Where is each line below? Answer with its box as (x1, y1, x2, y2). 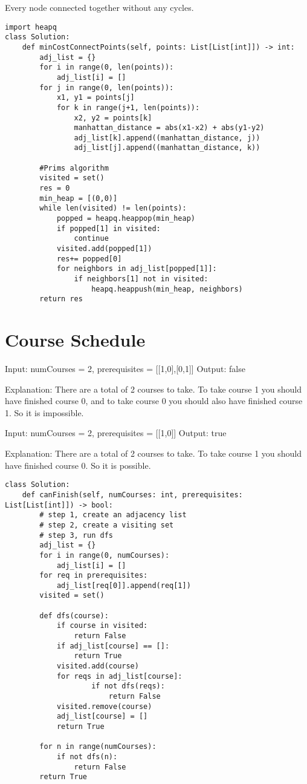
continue (74, 234, 109, 243)
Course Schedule (5, 327, 146, 352)
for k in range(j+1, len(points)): (56, 103, 200, 112)
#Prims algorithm (39, 163, 109, 172)
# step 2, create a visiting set (39, 520, 174, 529)
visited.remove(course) (56, 702, 152, 711)
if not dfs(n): (56, 752, 118, 761)
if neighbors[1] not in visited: (74, 275, 208, 283)
